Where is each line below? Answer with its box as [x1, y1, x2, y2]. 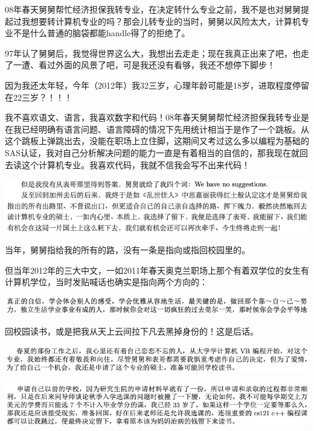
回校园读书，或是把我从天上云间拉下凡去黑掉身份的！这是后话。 [5, 325, 258, 338]
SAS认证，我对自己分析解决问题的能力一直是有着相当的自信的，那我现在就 [5, 146, 300, 159]
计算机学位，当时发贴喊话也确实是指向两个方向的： [5, 275, 208, 288]
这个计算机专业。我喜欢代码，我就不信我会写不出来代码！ [21, 158, 250, 171]
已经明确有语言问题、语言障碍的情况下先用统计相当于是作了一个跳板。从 [21, 122, 309, 135]
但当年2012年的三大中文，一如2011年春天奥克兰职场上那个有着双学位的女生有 [5, 263, 309, 276]
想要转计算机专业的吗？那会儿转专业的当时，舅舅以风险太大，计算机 [30, 14, 301, 27]
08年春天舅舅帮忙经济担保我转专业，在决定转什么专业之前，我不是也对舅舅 [5, 3, 301, 15]
